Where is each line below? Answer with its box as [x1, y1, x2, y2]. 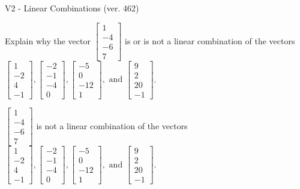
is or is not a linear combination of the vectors [125, 34, 295, 47]
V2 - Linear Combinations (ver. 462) [5, 2, 139, 14]
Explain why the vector [5, 34, 91, 47]
